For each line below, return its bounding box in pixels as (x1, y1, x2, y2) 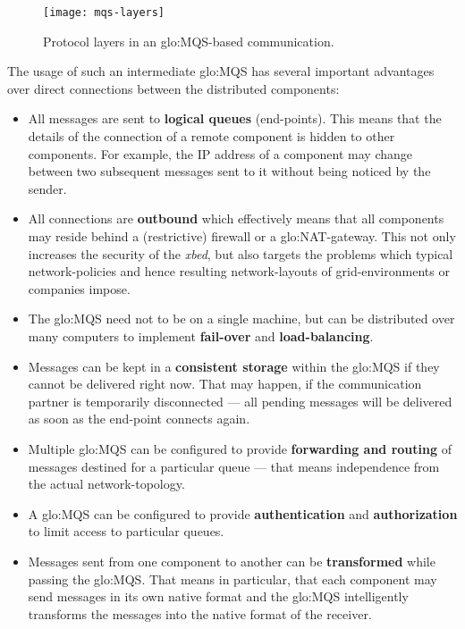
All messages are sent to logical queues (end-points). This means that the (28, 109, 442, 128)
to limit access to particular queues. (28, 522, 224, 541)
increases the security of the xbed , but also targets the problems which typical (28, 244, 453, 263)
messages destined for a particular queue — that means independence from (28, 457, 440, 475)
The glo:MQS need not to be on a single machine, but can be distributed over (28, 309, 455, 328)
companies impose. (28, 279, 131, 298)
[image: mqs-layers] (43, 6, 165, 19)
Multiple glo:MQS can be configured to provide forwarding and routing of (28, 439, 452, 457)
